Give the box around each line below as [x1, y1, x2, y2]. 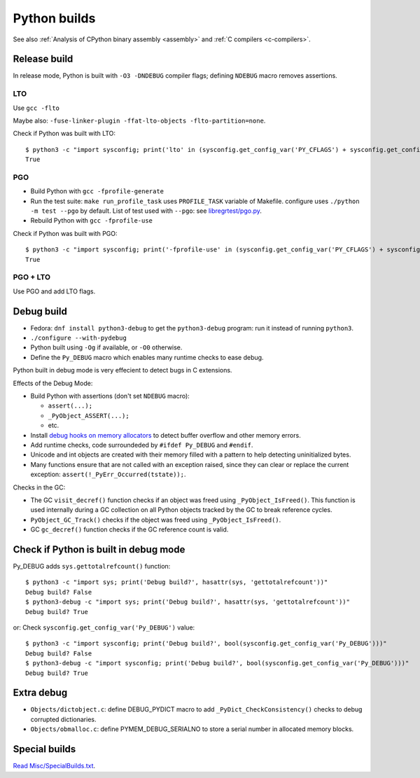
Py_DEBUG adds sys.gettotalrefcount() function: [13, 562, 171, 571]
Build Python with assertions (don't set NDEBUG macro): [30, 392, 190, 401]
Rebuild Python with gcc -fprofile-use [30, 216, 153, 225]
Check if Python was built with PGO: [13, 229, 118, 237]
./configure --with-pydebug [30, 334, 127, 342]
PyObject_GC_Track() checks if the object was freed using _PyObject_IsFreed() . [30, 515, 281, 524]
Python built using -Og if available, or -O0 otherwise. [30, 343, 183, 352]
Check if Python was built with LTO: [13, 130, 115, 138]
